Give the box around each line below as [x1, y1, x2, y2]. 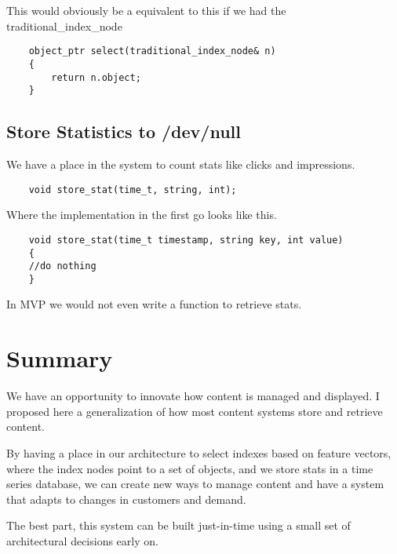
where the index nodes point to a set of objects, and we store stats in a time [6, 460, 373, 476]
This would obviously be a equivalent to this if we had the [6, 2, 286, 18]
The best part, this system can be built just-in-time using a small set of [6, 517, 351, 534]
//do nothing [28, 261, 97, 272]
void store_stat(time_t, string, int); [28, 184, 237, 195]
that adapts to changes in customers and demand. [6, 490, 246, 507]
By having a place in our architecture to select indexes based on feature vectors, [6, 444, 392, 461]
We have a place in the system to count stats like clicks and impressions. [6, 156, 355, 173]
